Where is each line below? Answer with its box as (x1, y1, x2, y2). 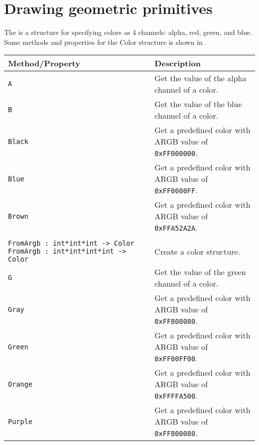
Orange (8, 380, 33, 388)
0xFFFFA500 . (154, 390, 198, 402)
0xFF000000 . (154, 147, 198, 159)
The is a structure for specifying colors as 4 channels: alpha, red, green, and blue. (4, 27, 253, 37)
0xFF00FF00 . (154, 352, 198, 364)
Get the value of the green (154, 266, 246, 278)
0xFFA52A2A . (154, 222, 198, 234)
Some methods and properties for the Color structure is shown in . (4, 36, 207, 47)
